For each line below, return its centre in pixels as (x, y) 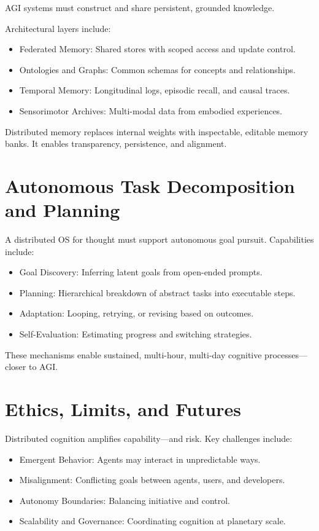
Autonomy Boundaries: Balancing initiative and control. (125, 500)
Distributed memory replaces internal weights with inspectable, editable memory (157, 131)
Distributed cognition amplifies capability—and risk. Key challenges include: (149, 438)
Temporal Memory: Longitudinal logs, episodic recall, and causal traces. (155, 90)
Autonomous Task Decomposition (150, 185)
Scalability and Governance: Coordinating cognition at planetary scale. (152, 521)
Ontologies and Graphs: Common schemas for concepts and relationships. (157, 69)
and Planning (63, 210)
